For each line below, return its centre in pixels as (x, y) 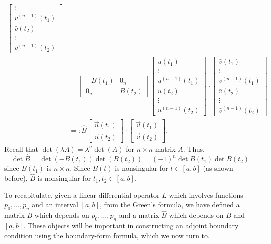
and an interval (55, 205)
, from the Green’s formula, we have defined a (170, 205)
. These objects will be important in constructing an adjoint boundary (131, 226)
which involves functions (206, 195)
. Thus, (194, 149)
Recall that (21, 149)
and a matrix (139, 215)
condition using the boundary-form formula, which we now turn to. (107, 235)
